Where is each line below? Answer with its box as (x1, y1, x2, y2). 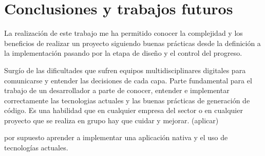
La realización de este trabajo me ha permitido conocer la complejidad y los (4, 28, 243, 38)
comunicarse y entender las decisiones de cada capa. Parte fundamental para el (4, 75, 252, 85)
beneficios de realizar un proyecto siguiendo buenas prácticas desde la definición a (4, 37, 261, 48)
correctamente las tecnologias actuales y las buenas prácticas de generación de (4, 95, 250, 105)
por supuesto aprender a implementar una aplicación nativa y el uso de (4, 132, 228, 143)
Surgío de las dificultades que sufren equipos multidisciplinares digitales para (4, 64, 246, 75)
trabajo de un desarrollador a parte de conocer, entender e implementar (4, 85, 230, 96)
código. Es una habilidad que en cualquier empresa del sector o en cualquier (4, 105, 243, 116)
